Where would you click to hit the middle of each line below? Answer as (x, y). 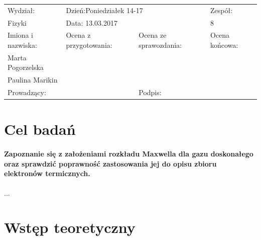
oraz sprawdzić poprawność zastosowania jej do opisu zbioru (110, 163)
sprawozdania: (160, 45)
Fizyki (17, 22)
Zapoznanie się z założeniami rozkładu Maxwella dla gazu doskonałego (129, 154)
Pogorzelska (26, 67)
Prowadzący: (27, 92)
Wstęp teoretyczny (70, 227)
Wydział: (21, 10)
